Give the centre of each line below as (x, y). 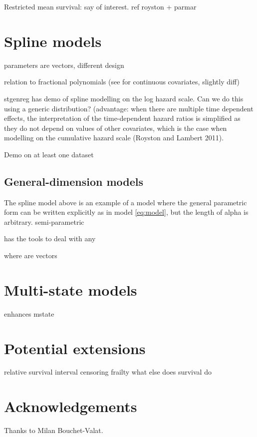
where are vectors (31, 255)
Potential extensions (75, 348)
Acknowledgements (71, 406)
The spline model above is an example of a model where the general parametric (126, 202)
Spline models (53, 41)
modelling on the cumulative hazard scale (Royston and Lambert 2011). (114, 138)
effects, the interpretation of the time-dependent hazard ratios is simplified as (122, 118)
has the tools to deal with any (50, 238)
